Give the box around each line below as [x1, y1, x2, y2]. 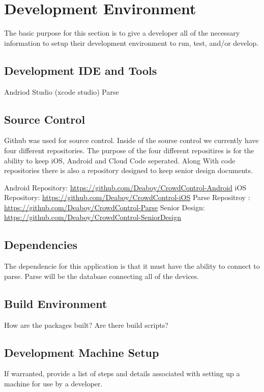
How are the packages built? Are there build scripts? [4, 319, 168, 330]
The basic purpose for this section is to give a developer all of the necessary [4, 27, 240, 38]
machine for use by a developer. [4, 378, 103, 389]
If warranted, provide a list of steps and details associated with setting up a [4, 368, 240, 379]
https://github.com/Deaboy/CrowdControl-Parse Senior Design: [4, 202, 205, 212]
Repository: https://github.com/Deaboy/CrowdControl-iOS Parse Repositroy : [4, 192, 250, 203]
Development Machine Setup [4, 344, 159, 360]
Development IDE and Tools [4, 62, 157, 78]
